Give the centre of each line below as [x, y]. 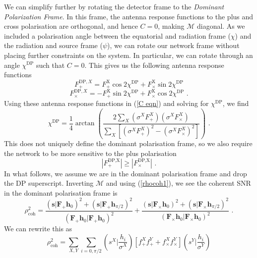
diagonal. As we [221, 26]
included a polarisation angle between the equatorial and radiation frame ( [117, 35]
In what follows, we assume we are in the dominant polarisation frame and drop [126, 173]
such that [50, 65]
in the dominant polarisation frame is [61, 192]
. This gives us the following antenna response [154, 65]
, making [171, 26]
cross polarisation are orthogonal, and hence [71, 26]
